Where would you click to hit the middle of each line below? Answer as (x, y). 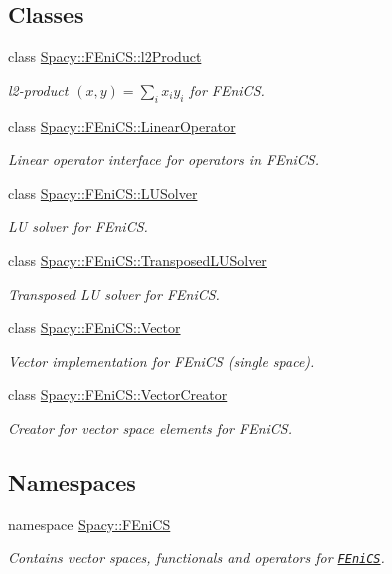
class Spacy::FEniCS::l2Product (105, 56)
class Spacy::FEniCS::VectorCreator (118, 394)
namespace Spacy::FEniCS (89, 523)
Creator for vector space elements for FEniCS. (150, 427)
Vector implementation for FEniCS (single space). (161, 360)
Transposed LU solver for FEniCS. (114, 293)
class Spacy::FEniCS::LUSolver (103, 192)
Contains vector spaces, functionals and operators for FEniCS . (196, 557)
